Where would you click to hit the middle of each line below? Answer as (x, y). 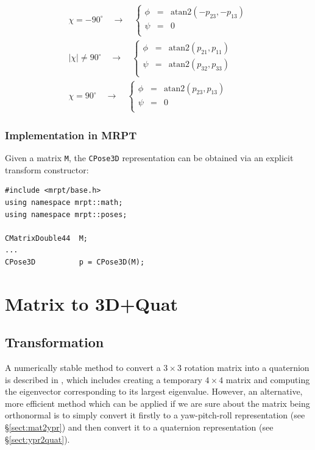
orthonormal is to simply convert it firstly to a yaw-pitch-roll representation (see (155, 415)
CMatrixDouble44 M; (47, 238)
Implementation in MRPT (71, 135)
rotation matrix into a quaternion (247, 368)
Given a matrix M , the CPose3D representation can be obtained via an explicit (149, 158)
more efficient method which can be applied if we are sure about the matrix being (157, 403)
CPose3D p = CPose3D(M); (75, 262)
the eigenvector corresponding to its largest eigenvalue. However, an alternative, (154, 391)
